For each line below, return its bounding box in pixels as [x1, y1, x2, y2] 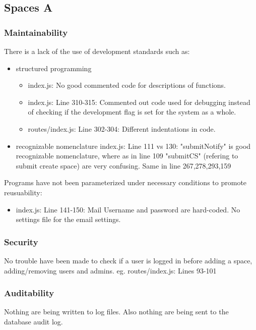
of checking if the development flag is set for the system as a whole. [28, 106, 236, 117]
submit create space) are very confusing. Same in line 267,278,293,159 [16, 160, 231, 171]
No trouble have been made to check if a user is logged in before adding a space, [4, 255, 252, 265]
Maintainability [4, 26, 68, 38]
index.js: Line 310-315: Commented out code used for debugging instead [28, 96, 250, 107]
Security [4, 235, 38, 248]
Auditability [4, 287, 54, 299]
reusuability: [4, 187, 42, 197]
